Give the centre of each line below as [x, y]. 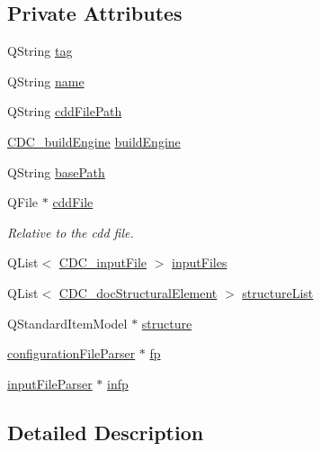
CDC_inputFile [103, 262]
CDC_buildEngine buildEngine [94, 141]
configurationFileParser [71, 353]
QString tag [40, 51]
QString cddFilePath [65, 111]
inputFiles [200, 262]
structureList [278, 292]
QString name [46, 81]
